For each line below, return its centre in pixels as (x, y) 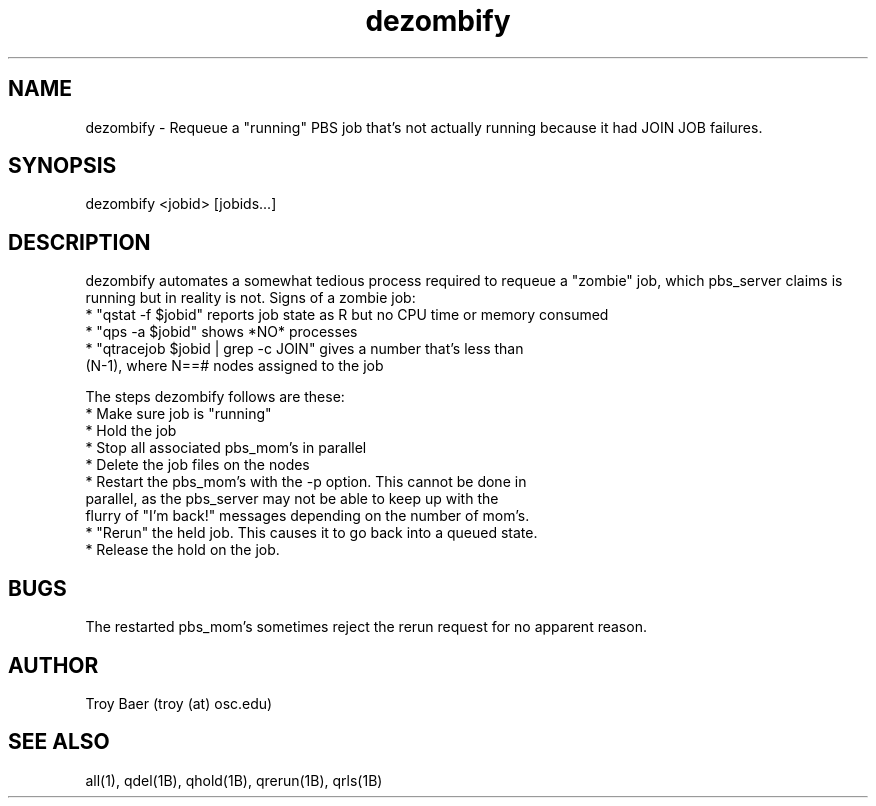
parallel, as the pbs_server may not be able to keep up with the (292, 499)
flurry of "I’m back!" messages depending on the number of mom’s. (307, 516)
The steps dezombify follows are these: (215, 397)
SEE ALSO (59, 742)
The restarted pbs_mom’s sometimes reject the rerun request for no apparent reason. (366, 627)
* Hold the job (131, 431)
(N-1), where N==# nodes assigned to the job (234, 366)
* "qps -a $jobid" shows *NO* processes (221, 332)
